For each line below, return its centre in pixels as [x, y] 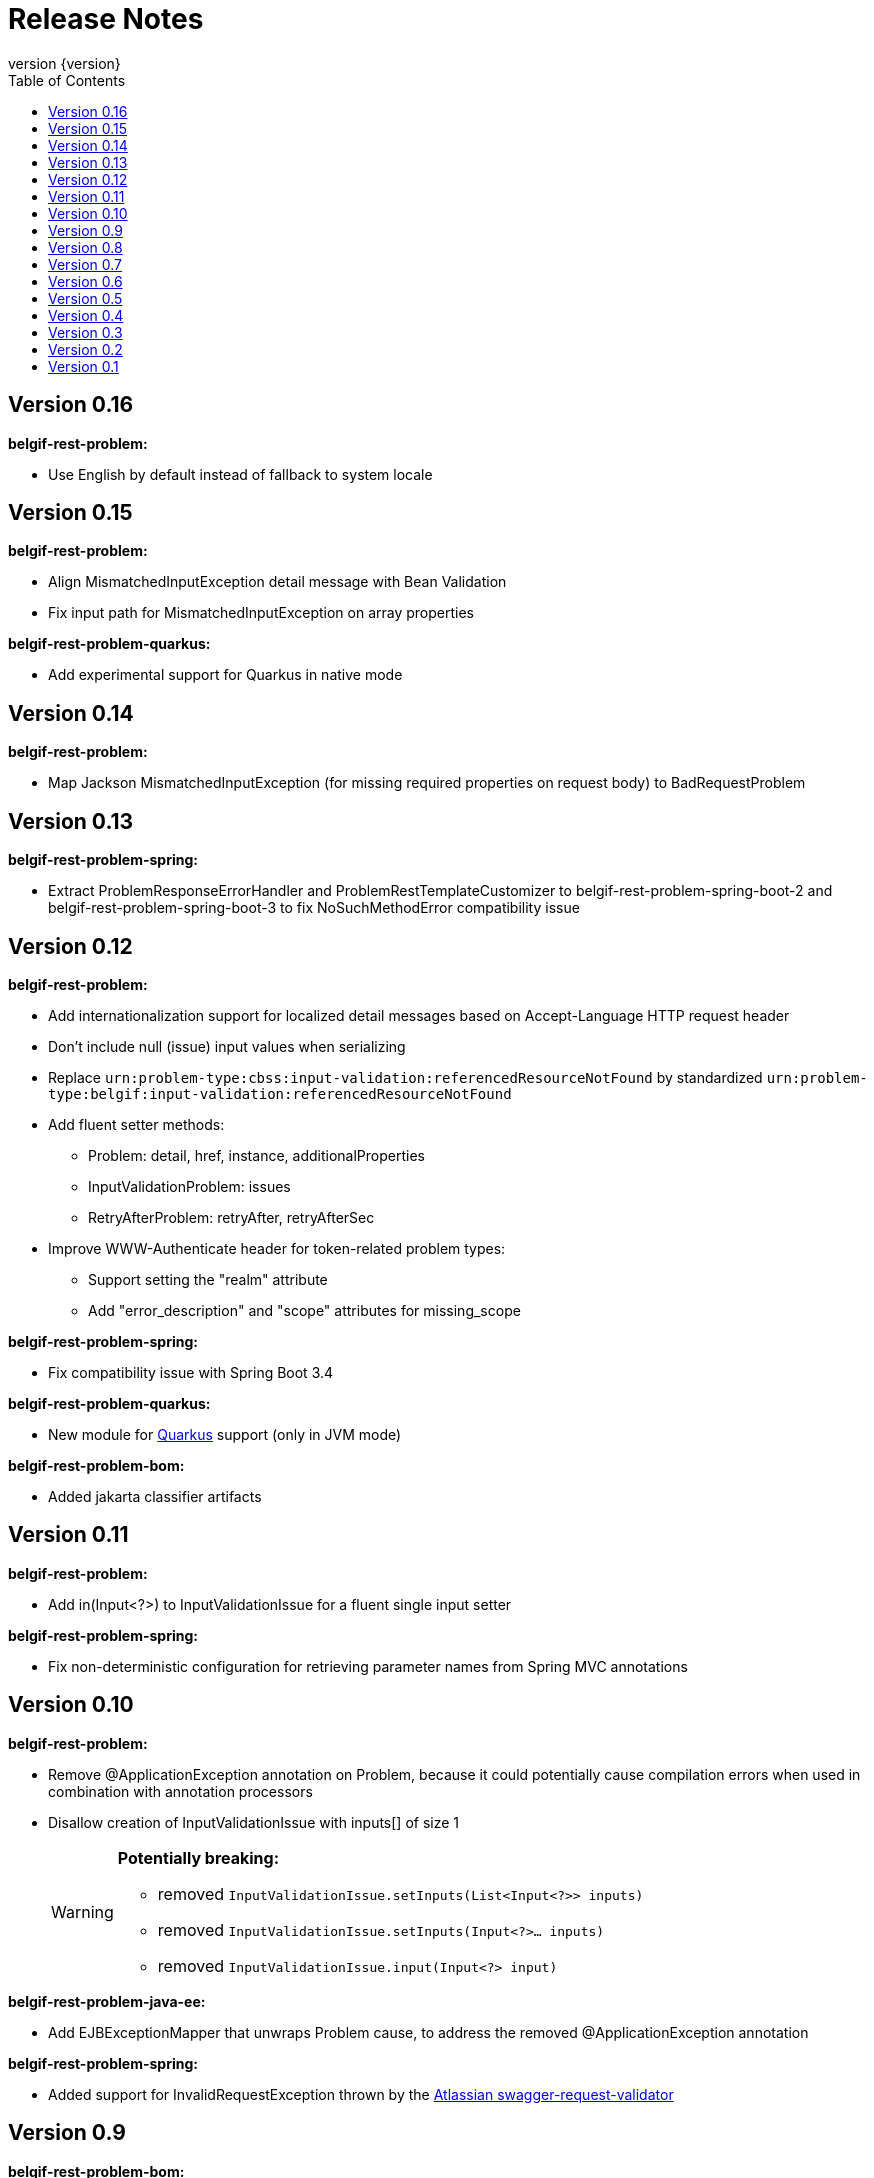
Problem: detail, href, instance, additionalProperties [256, 1155]
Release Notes [106, 19]
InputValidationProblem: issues [189, 1186]
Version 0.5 [85, 298]
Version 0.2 [85, 349]
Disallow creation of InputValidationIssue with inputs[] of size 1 [254, 1822]
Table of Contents [67, 80]
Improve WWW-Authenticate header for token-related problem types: [277, 1248]
